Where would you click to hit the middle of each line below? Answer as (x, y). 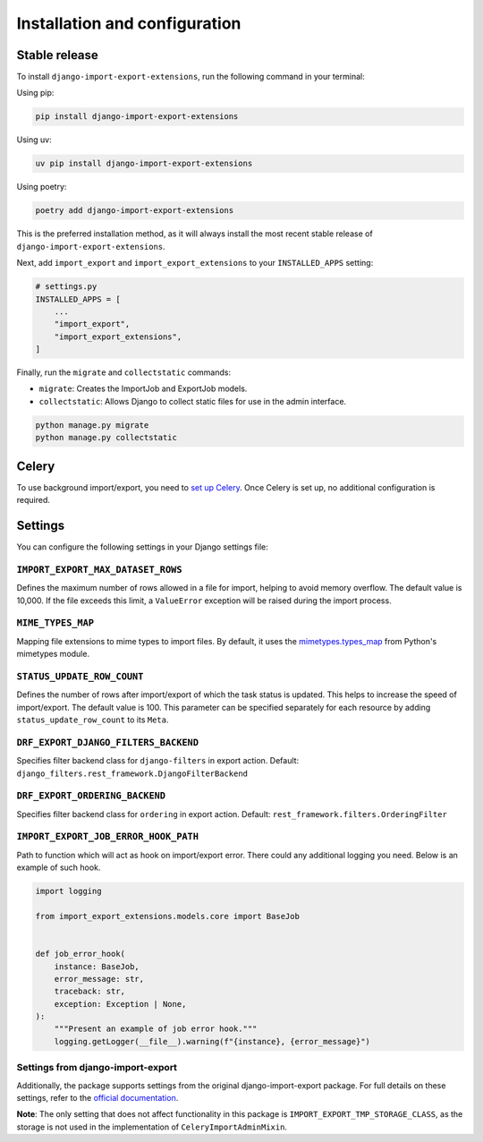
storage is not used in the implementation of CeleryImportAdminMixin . (152, 1127)
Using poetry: (42, 187)
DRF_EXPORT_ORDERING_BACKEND (91, 796)
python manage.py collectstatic (106, 438)
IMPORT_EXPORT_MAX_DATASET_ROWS (99, 570)
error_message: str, (99, 979)
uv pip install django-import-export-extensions (144, 164)
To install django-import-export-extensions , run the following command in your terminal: (191, 77)
